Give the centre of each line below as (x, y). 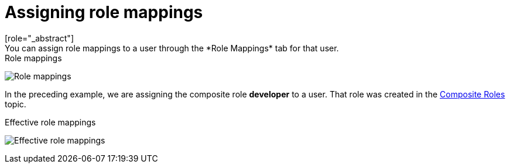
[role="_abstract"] (40, 38)
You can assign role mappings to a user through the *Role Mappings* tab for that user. (172, 48)
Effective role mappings (50, 122)
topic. (16, 104)
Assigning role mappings (104, 12)
